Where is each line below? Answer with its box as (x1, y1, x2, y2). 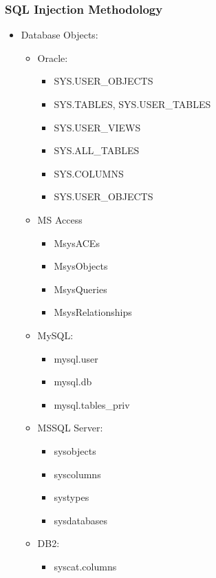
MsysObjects (54, 259, 108, 273)
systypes (54, 490, 89, 504)
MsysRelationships (54, 305, 132, 319)
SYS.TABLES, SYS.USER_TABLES (54, 97, 211, 111)
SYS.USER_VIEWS (54, 120, 141, 134)
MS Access (37, 212, 83, 226)
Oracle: (37, 50, 68, 65)
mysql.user (54, 351, 98, 365)
